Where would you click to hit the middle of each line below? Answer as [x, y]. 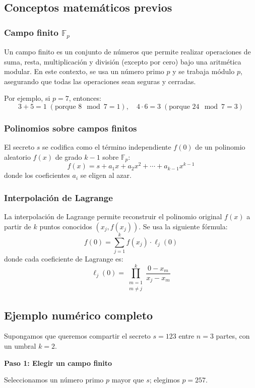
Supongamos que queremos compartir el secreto [77, 336]
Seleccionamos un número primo [54, 380]
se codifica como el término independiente [107, 147]
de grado [69, 156]
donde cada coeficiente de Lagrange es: [64, 258]
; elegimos [165, 380]
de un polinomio [220, 147]
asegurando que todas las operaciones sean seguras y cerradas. [100, 81]
